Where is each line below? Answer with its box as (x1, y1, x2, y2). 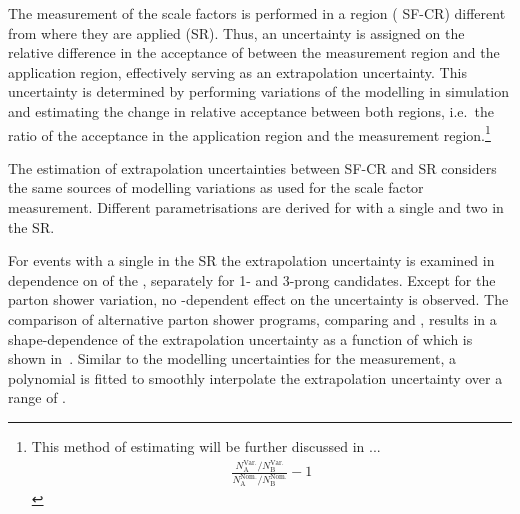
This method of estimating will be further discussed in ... (31, 435, 381, 456)
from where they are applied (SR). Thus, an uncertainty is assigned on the (8, 22, 465, 43)
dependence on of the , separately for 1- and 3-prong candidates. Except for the (8, 269, 496, 290)
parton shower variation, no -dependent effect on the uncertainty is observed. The (8, 289, 509, 310)
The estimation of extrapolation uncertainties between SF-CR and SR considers (8, 157, 497, 178)
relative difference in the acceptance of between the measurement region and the (8, 42, 500, 63)
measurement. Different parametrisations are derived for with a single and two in (8, 197, 504, 217)
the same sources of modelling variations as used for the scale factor (8, 177, 424, 198)
